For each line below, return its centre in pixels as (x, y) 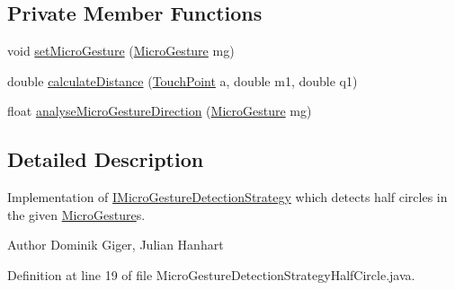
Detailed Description (106, 159)
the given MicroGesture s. (76, 214)
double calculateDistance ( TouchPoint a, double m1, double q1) (183, 80)
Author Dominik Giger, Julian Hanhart (116, 245)
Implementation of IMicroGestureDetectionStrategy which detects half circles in (227, 197)
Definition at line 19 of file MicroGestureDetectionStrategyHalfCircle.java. (211, 274)
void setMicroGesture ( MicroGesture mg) (121, 51)
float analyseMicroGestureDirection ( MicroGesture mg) (160, 111)
